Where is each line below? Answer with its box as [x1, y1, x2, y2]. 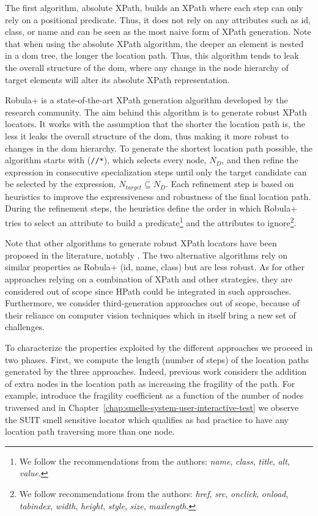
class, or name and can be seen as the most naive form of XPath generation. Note [5, 25, 311, 38]
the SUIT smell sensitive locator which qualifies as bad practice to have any [5, 413, 289, 426]
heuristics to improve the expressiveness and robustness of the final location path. [5, 190, 311, 202]
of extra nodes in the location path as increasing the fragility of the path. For [5, 377, 295, 389]
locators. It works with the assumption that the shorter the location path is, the [5, 117, 306, 130]
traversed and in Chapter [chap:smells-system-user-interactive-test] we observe [5, 400, 299, 413]
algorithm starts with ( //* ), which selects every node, [5, 153, 207, 166]
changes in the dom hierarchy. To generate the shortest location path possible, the [5, 141, 312, 154]
